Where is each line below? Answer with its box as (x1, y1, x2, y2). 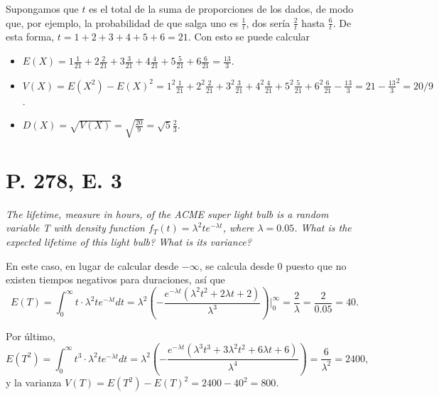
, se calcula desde (199, 258, 274, 273)
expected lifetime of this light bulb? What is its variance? (6, 234, 251, 249)
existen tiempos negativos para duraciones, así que (6, 272, 225, 287)
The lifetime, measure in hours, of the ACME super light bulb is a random (6, 206, 329, 221)
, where (222, 220, 254, 235)
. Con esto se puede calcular (188, 29, 310, 44)
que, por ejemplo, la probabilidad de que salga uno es (6, 15, 238, 30)
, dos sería (246, 15, 291, 30)
